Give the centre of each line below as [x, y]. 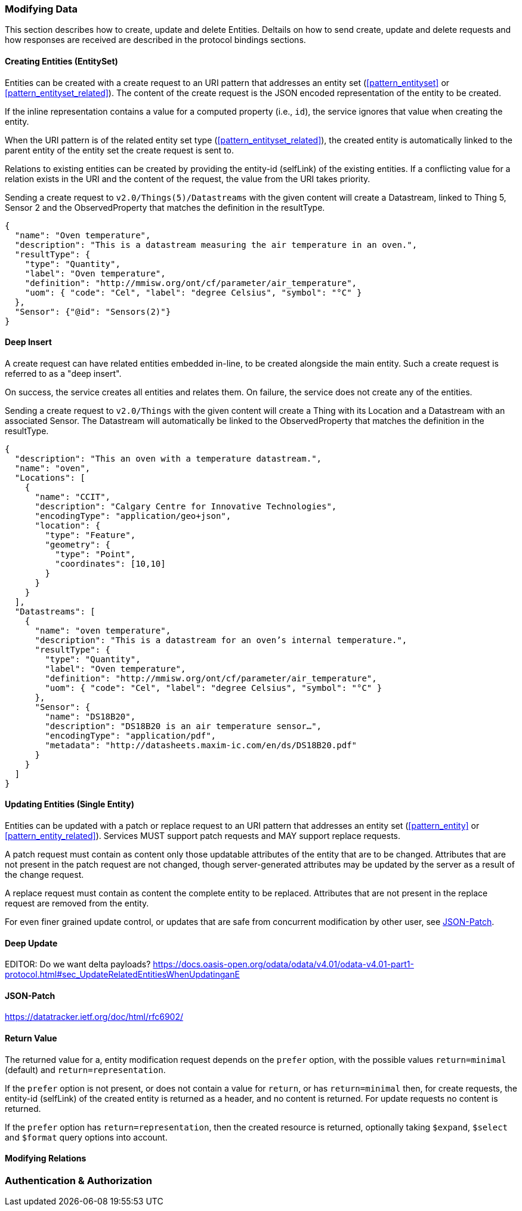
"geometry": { [78, 544]
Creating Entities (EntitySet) [61, 61]
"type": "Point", [95, 554]
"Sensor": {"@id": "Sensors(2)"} [93, 311]
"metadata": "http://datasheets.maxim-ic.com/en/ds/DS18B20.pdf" [201, 745]
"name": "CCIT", [73, 497]
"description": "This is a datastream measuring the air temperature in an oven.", [216, 245]
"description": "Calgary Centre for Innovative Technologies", [186, 506]
